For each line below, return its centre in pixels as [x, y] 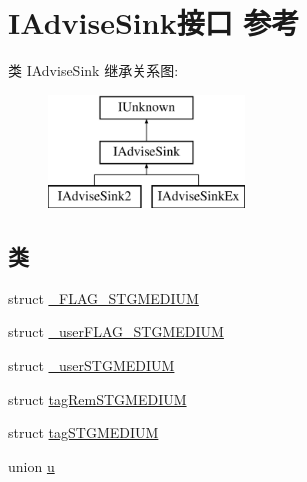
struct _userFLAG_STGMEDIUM [116, 331]
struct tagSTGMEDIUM [83, 432]
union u [31, 465]
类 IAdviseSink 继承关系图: [93, 70]
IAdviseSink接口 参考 [154, 22]
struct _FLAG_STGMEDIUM [103, 297]
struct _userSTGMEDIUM [91, 365]
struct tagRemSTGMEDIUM [97, 398]
